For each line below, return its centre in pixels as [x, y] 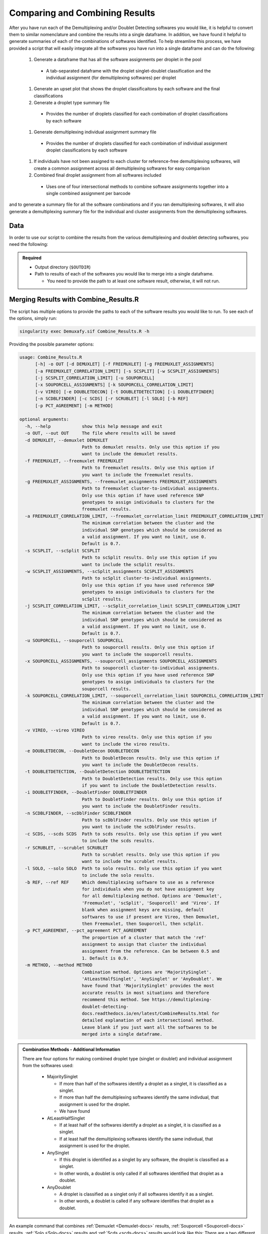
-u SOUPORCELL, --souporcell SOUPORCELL [74, 640]
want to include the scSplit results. [129, 564]
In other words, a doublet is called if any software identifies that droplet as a [136, 1201]
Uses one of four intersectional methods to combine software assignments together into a [137, 186]
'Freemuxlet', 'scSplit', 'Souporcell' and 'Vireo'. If [151, 903]
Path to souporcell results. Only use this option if [148, 647]
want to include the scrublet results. [130, 862]
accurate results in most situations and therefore [145, 993]
